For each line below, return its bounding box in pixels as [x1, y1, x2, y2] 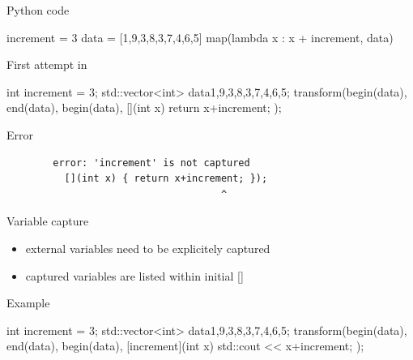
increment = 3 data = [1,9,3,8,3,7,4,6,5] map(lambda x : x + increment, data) [6, 28, 394, 45]
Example [6, 294, 50, 311]
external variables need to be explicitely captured [25, 239, 270, 256]
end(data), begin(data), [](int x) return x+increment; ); [6, 99, 282, 116]
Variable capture [6, 212, 89, 229]
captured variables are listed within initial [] [25, 267, 244, 284]
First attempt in [6, 56, 87, 73]
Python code [6, 2, 70, 18]
